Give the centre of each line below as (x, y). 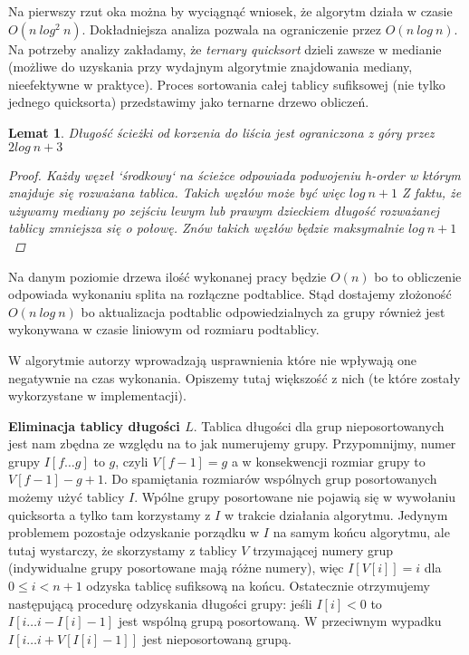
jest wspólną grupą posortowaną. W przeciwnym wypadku (280, 621)
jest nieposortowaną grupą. (217, 638)
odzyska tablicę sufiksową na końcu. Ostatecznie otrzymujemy (258, 586)
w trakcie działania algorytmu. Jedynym (336, 514)
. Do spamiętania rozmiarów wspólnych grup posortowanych (270, 479)
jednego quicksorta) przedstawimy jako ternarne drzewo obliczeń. (189, 102)
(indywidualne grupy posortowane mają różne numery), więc (176, 568)
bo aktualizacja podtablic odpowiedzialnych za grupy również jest (263, 311)
